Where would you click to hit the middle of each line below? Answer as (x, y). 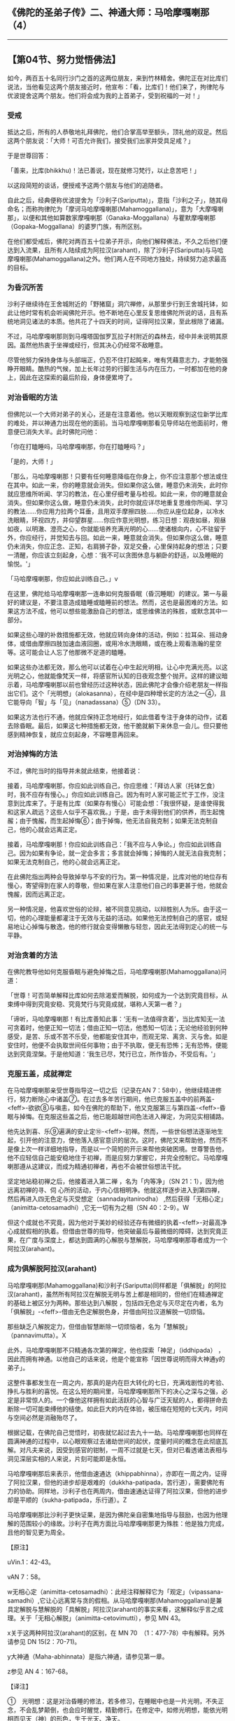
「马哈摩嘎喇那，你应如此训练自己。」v (63, 578)
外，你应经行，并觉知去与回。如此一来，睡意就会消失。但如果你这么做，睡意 (117, 537)
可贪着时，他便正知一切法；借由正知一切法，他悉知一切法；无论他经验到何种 (117, 1028)
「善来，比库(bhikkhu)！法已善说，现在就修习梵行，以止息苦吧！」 (104, 170)
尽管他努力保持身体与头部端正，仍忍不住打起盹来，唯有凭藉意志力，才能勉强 (117, 360)
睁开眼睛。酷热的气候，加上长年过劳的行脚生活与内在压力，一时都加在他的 (114, 369)
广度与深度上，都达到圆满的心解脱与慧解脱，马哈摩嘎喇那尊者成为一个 (127, 1240)
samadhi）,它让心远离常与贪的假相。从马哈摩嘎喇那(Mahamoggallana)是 (112, 1600)
